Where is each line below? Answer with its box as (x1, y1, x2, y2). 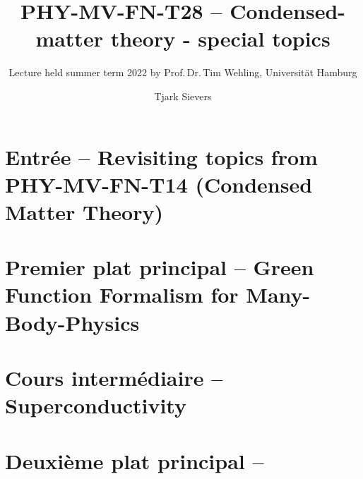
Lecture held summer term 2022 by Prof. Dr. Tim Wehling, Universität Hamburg (8, 65, 357, 80)
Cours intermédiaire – (5, 363, 223, 392)
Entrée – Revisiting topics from (5, 142, 318, 171)
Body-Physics (5, 308, 140, 336)
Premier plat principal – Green (5, 253, 314, 281)
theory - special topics (110, 24, 331, 53)
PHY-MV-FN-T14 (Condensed (5, 169, 313, 198)
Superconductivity (5, 391, 186, 420)
